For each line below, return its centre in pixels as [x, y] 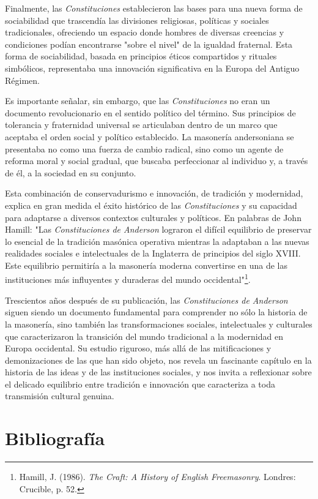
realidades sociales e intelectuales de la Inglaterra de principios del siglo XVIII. [153, 253]
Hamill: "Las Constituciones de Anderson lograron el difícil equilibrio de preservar [158, 229]
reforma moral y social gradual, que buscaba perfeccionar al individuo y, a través [157, 161]
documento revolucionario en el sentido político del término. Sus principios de [150, 112]
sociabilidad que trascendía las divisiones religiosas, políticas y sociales [137, 20]
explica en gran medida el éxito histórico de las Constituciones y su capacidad [151, 205]
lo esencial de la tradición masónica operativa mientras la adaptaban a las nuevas [157, 241]
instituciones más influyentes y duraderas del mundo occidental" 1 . [128, 279]
